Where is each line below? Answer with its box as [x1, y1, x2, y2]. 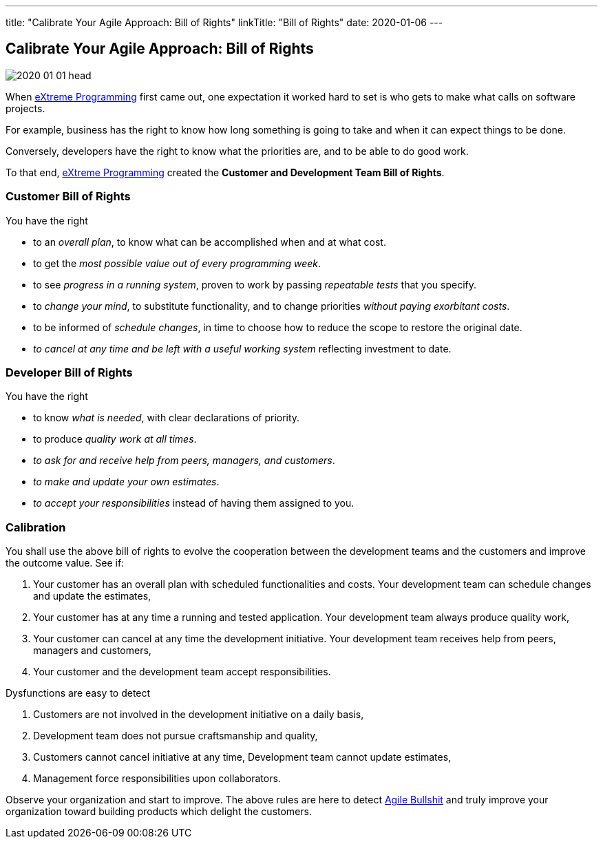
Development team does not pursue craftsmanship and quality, [33, 730, 318, 742]
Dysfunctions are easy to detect [6, 687, 151, 699]
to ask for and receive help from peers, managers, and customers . [33, 454, 335, 467]
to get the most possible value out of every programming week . [33, 257, 321, 269]
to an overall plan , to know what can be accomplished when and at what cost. [33, 235, 386, 248]
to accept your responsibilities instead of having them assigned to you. [33, 497, 355, 509]
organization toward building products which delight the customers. [6, 805, 312, 818]
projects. [6, 102, 45, 114]
